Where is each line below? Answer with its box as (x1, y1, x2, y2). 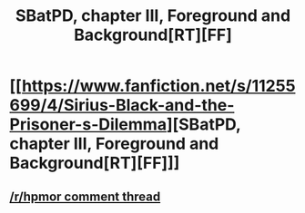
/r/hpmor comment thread (9, 189, 161, 204)
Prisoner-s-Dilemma (9, 114, 167, 135)
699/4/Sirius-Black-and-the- (9, 95, 235, 116)
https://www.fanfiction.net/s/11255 (21, 76, 296, 96)
